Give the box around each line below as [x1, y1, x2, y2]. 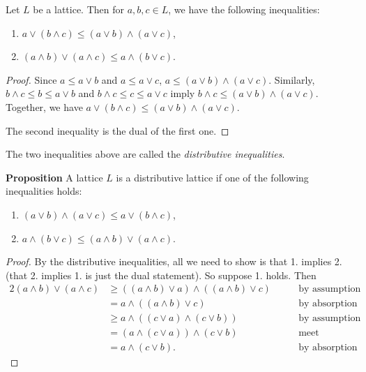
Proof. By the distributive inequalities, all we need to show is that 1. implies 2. [6, 254, 342, 269]
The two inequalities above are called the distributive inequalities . [6, 147, 285, 161]
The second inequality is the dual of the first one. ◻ [6, 123, 229, 137]
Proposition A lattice [6, 170, 103, 184]
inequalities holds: [6, 184, 82, 198]
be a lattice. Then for [33, 2, 124, 16]
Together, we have [6, 99, 83, 114]
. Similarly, [268, 72, 315, 87]
